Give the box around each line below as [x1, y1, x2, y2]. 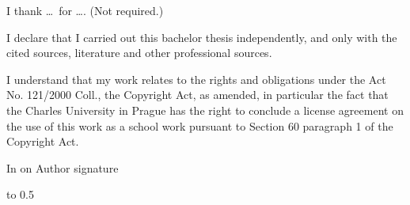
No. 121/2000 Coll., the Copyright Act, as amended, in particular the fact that [6, 86, 389, 103]
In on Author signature [6, 159, 119, 176]
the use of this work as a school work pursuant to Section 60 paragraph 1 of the [6, 117, 393, 134]
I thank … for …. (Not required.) [6, 2, 164, 18]
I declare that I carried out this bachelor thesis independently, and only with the [6, 28, 397, 45]
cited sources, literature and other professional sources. [6, 44, 272, 61]
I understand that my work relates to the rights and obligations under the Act [6, 70, 386, 87]
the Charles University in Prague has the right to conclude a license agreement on [6, 101, 404, 118]
